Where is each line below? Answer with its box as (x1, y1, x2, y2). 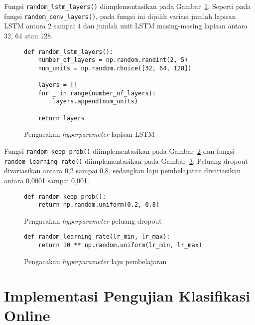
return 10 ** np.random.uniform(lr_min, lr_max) (38, 242, 202, 249)
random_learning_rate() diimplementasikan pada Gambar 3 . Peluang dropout (4, 155, 248, 166)
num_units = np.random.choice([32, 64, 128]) (38, 64, 192, 72)
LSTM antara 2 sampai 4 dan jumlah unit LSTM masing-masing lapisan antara (4, 20, 248, 31)
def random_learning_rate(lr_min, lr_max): (24, 233, 170, 241)
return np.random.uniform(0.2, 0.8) (38, 201, 160, 209)
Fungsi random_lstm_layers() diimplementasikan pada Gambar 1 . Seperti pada (4, 1, 251, 11)
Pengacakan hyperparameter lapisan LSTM (24, 129, 155, 139)
